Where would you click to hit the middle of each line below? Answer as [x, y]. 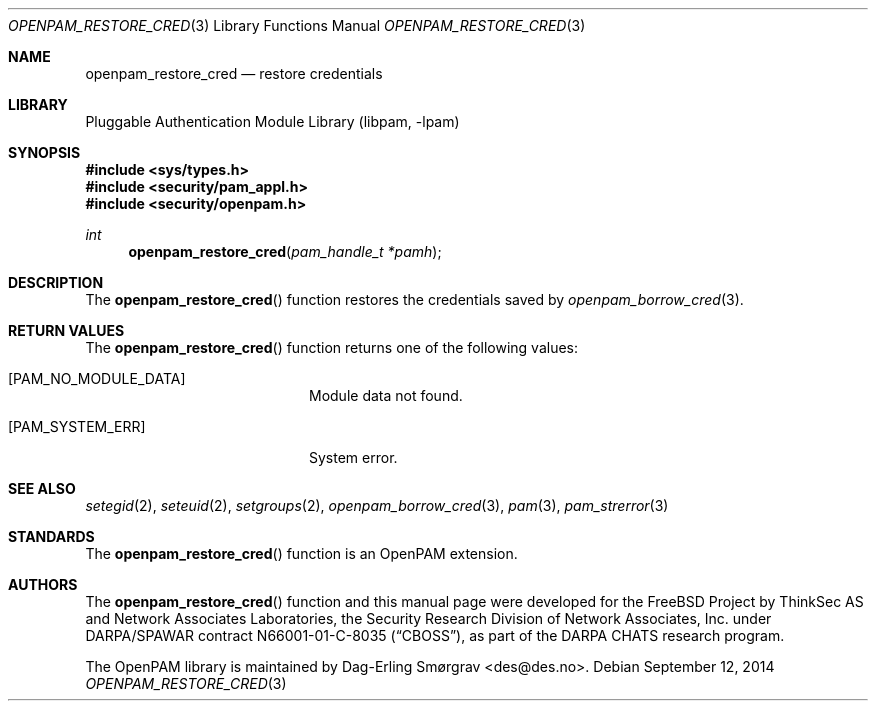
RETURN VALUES [66, 330]
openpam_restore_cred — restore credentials [234, 73]
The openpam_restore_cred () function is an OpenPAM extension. [301, 553]
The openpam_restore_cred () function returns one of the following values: [332, 347]
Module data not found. [386, 395]
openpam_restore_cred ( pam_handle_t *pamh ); [285, 251]
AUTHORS [43, 584]
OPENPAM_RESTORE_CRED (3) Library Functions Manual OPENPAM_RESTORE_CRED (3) [297, 25]
